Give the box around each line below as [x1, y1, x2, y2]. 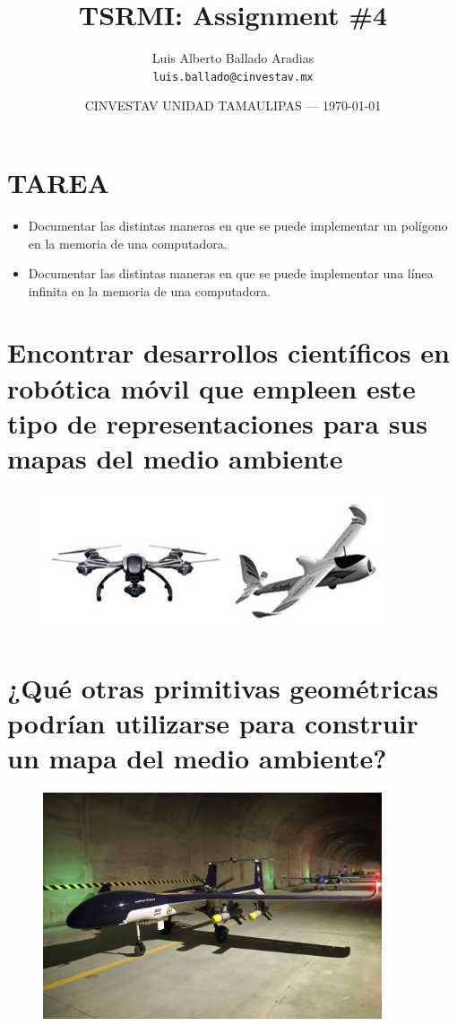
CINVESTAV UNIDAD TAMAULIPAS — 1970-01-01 [84, 96, 382, 115]
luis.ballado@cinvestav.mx [152, 70, 314, 83]
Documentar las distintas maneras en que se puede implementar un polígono [28, 215, 448, 234]
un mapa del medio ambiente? [7, 740, 387, 776]
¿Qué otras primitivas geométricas [7, 669, 439, 706]
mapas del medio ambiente [7, 440, 343, 477]
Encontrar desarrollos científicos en [7, 334, 450, 371]
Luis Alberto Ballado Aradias [151, 48, 315, 67]
